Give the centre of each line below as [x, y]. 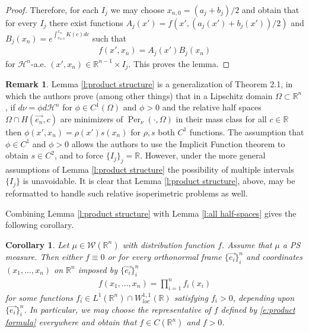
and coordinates [275, 256]
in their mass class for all [221, 118]
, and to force [79, 155]
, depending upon [264, 297]
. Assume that [247, 244]
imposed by [98, 269]
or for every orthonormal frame [165, 256]
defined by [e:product [258, 309]
